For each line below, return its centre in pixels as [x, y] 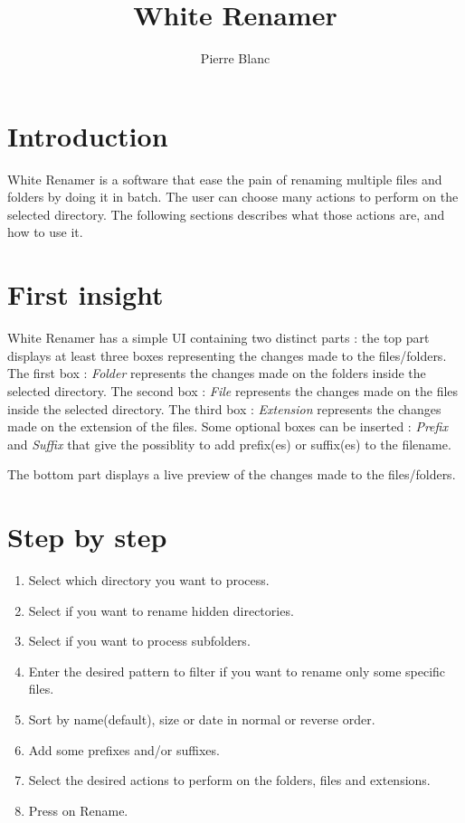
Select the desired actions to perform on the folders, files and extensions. [229, 780]
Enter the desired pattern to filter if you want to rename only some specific [237, 671]
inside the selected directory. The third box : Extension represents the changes [224, 408]
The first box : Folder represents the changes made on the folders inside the [217, 373]
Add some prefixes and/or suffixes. [124, 749]
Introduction [88, 135]
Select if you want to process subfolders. [139, 641]
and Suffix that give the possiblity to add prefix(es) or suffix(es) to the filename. [229, 444]
